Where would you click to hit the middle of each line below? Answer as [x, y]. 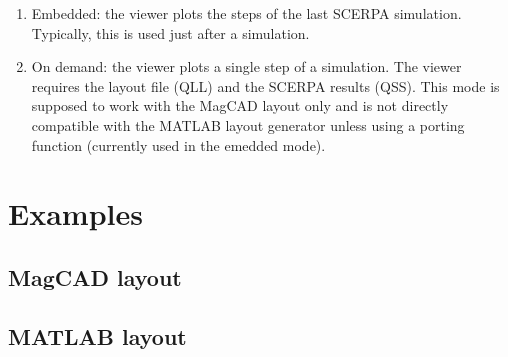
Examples [75, 213]
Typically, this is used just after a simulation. [170, 32]
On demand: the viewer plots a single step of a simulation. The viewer [246, 66]
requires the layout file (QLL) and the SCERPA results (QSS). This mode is [265, 85]
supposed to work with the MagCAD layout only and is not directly [240, 105]
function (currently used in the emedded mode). [178, 144]
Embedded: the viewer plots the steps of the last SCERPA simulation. [246, 13]
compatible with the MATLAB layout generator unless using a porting [248, 124]
